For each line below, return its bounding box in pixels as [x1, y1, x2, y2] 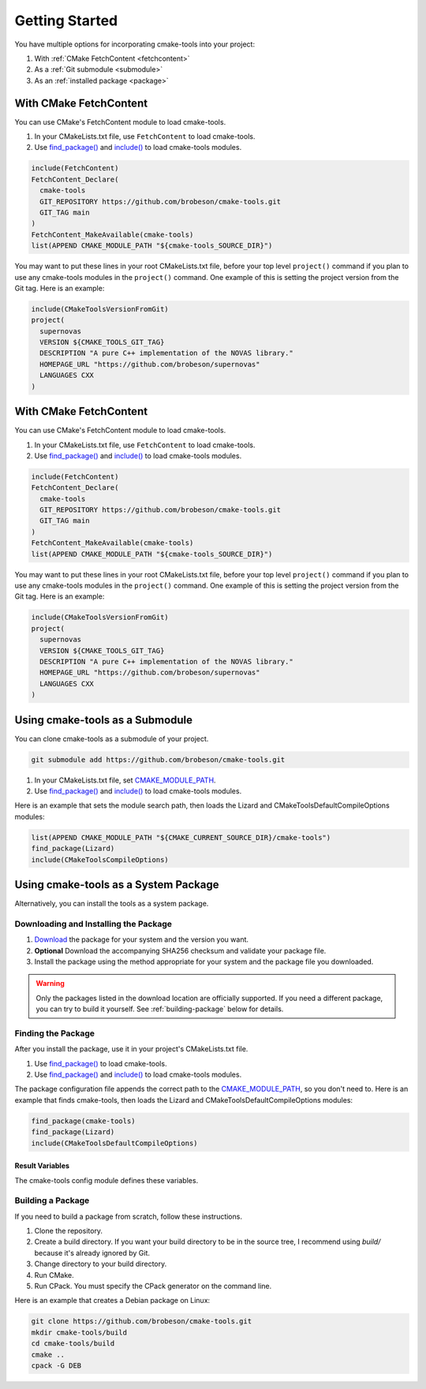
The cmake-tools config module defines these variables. [14, 1175, 199, 1185]
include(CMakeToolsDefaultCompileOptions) [31, 1138, 198, 1148]
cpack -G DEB [31, 1361, 82, 1370]
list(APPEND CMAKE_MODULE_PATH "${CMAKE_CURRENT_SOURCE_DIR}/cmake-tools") [31, 833, 331, 842]
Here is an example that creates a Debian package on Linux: [14, 1296, 211, 1305]
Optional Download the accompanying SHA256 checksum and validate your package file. [34, 946, 327, 955]
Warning [35, 979, 65, 988]
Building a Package [14, 1195, 90, 1206]
